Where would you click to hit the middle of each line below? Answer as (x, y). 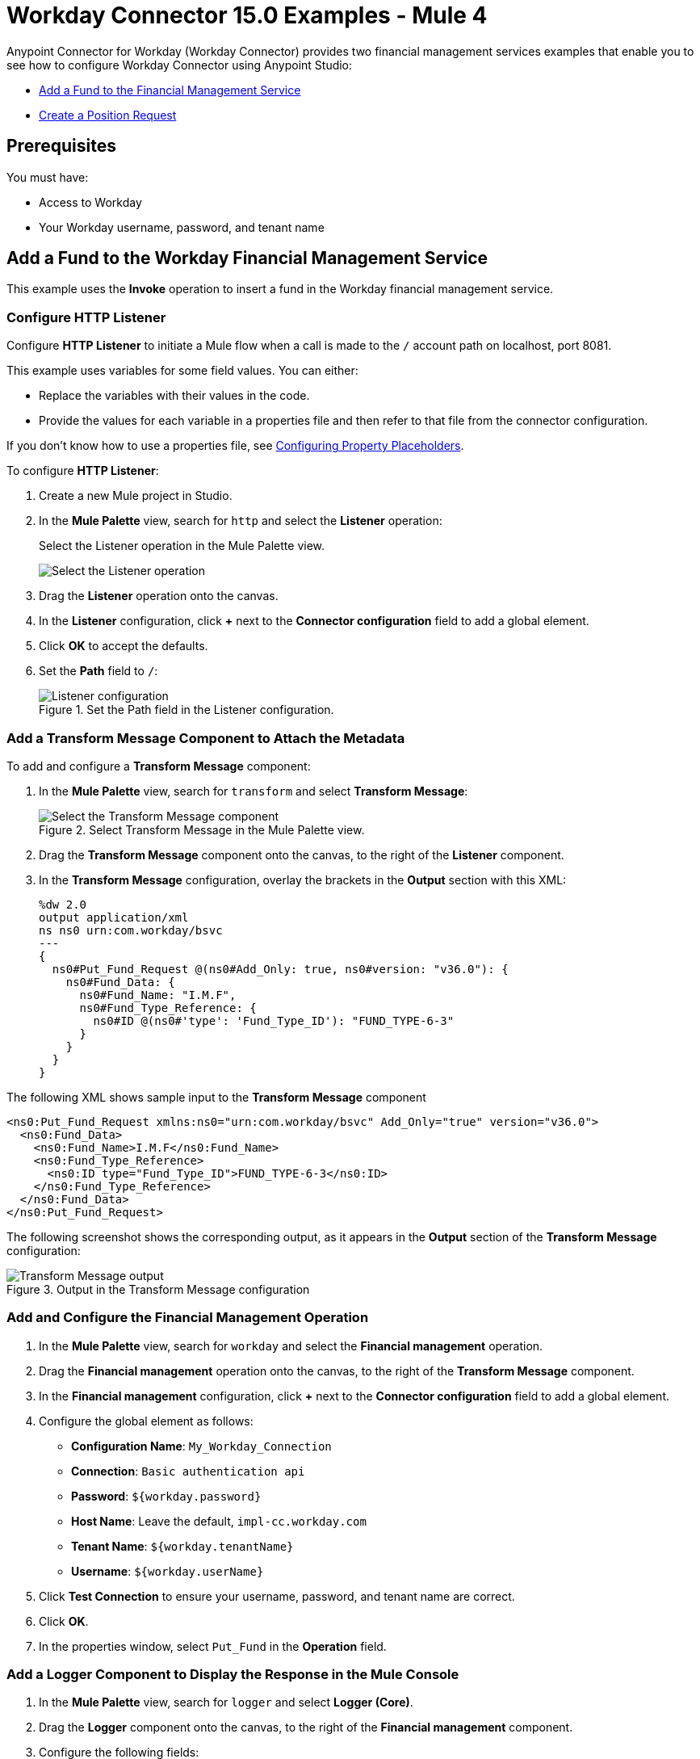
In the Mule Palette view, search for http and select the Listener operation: (241, 521)
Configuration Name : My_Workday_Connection (201, 1446)
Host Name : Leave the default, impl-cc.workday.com (219, 1521)
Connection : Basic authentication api (188, 1471)
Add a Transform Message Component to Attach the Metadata (206, 738)
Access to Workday (90, 202)
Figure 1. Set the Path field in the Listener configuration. (187, 710)
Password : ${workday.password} (166, 1496)
